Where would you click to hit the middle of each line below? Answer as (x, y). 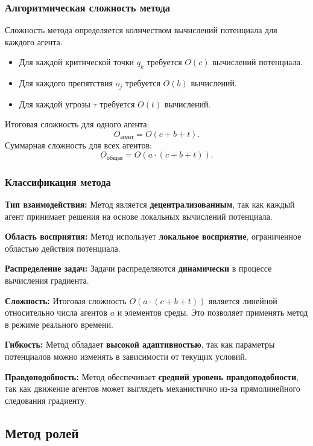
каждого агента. (34, 41)
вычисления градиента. (47, 280)
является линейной (243, 300)
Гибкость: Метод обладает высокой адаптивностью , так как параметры (140, 344)
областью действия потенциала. (63, 248)
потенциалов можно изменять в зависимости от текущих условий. (126, 356)
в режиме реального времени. (59, 324)
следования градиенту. (46, 400)
